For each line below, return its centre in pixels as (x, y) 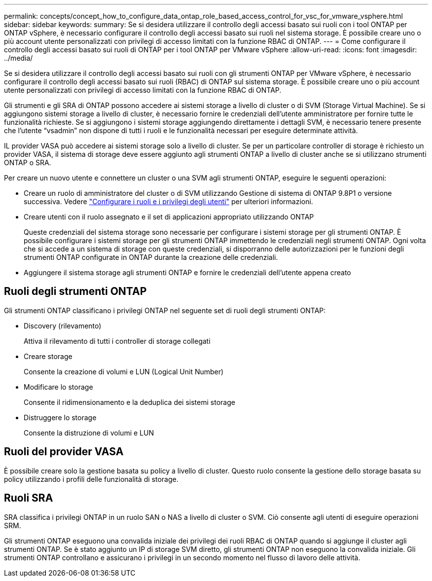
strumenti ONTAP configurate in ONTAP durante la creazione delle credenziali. (151, 257)
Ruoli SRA (29, 498)
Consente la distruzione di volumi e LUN (89, 433)
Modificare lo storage (58, 387)
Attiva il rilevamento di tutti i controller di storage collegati (117, 341)
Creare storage (48, 356)
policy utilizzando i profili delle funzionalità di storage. (91, 479)
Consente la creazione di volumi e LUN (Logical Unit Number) (124, 371)
